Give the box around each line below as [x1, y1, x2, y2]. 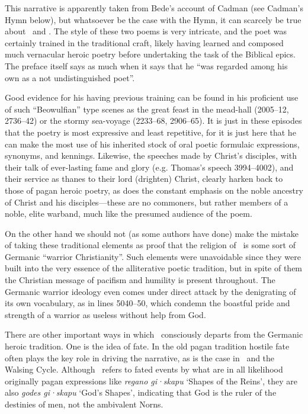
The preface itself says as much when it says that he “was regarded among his [5, 59, 288, 72]
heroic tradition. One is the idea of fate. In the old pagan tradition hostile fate [5, 340, 290, 352]
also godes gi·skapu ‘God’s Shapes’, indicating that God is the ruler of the [5, 386, 277, 399]
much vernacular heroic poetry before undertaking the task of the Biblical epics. [5, 48, 296, 60]
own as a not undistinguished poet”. [5, 71, 135, 84]
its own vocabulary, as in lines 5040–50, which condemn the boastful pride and [5, 297, 290, 309]
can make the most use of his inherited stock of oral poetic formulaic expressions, [5, 137, 300, 150]
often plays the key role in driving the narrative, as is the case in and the [5, 351, 275, 364]
